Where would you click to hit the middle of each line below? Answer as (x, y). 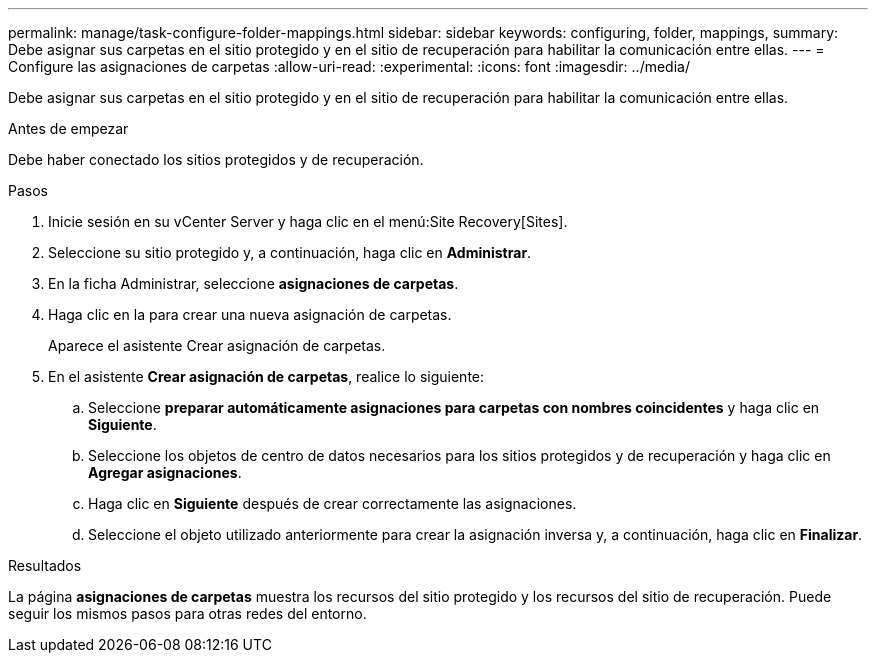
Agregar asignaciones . (165, 472)
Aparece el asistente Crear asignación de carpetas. (217, 345)
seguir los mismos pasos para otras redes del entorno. (187, 613)
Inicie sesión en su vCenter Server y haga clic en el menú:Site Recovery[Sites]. (308, 221)
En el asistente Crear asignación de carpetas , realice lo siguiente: (266, 376)
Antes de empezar (68, 128)
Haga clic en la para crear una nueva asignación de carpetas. (250, 314)
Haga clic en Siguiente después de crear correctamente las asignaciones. (332, 503)
